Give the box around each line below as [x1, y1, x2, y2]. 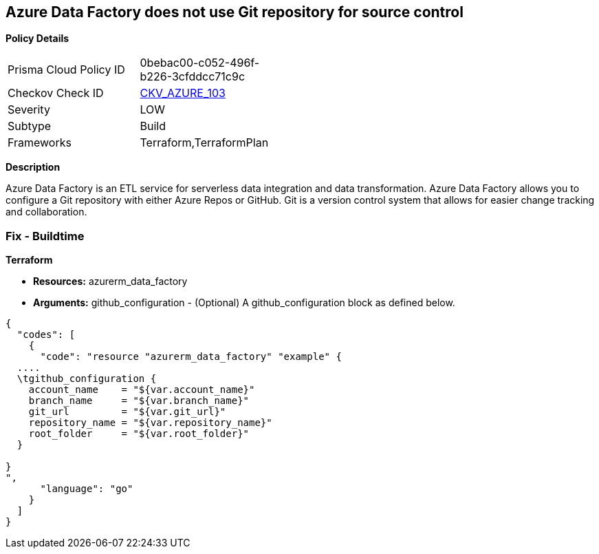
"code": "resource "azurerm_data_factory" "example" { [40, 351, 342, 363]
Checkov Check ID [8, 86, 104, 100]
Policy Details [6, 32, 69, 45]
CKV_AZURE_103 [140, 86, 226, 100]
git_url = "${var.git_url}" [28, 406, 226, 418]
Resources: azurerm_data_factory [33, 275, 188, 288]
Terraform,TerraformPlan [140, 136, 269, 150]
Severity [8, 103, 50, 117]
